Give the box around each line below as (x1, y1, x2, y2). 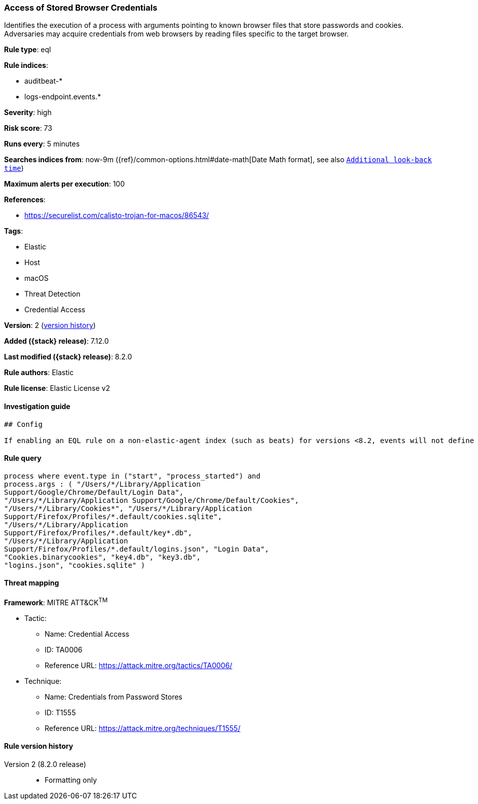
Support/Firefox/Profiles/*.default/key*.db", (4, 528, 192, 537)
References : (4, 195, 46, 204)
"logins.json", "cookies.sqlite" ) (4, 561, 145, 569)
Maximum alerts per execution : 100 (4, 179, 125, 189)
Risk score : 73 (4, 124, 52, 133)
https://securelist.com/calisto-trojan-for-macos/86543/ (24, 211, 209, 220)
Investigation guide (4, 401, 70, 411)
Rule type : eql (4, 45, 51, 54)
